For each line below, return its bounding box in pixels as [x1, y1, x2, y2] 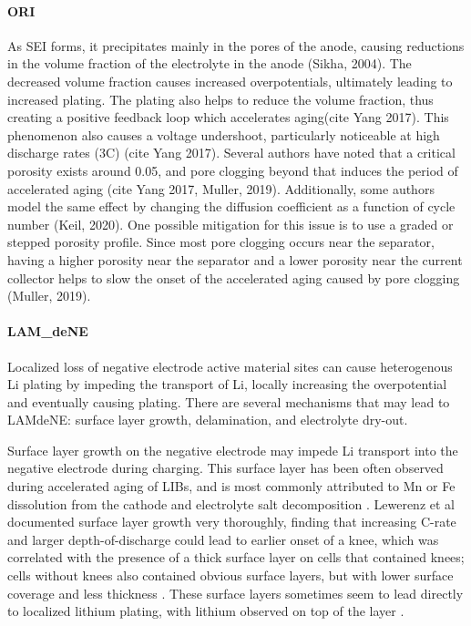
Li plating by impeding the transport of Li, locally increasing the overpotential [7, 375, 447, 394]
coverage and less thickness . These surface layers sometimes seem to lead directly [7, 583, 464, 602]
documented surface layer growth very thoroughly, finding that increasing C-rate [7, 512, 456, 531]
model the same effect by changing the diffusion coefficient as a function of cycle [7, 197, 456, 216]
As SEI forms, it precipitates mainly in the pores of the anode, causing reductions [7, 36, 465, 55]
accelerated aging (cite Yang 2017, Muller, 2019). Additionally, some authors [7, 179, 435, 198]
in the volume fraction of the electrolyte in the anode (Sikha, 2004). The [7, 54, 412, 73]
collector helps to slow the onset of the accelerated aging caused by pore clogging [7, 268, 460, 287]
